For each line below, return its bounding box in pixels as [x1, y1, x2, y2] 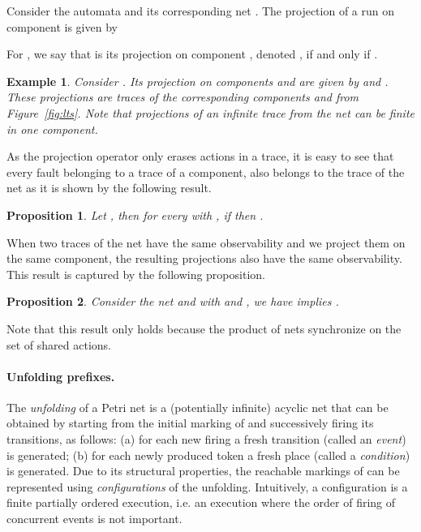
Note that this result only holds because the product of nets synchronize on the [6, 320, 402, 337]
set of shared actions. [6, 336, 111, 353]
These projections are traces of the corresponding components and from [6, 88, 359, 105]
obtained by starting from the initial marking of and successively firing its [6, 414, 374, 431]
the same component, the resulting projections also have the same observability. [6, 250, 402, 267]
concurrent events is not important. [6, 510, 183, 527]
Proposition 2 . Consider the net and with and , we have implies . [6, 293, 339, 310]
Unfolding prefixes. [6, 367, 115, 384]
